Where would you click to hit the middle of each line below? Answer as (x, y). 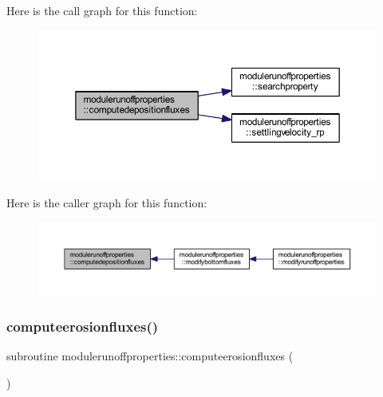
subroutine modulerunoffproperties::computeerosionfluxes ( (150, 356)
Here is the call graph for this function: (102, 10)
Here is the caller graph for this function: (107, 202)
